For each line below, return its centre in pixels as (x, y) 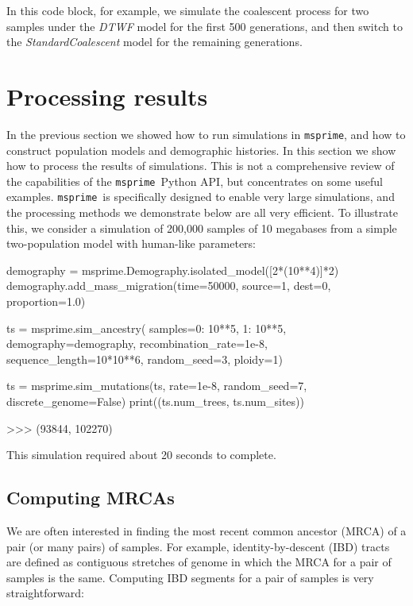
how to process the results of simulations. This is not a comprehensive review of (201, 166)
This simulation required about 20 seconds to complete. (141, 455)
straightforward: (45, 593)
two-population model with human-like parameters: (131, 243)
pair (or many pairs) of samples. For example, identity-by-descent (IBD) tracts (198, 546)
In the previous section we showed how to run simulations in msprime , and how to (206, 134)
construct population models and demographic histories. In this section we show (201, 150)
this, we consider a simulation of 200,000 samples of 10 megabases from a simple (202, 228)
